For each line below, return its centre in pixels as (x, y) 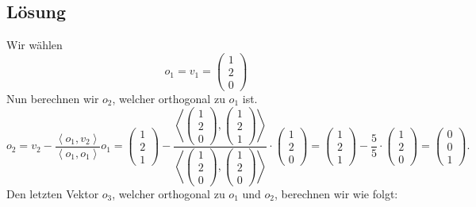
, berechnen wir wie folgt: (336, 193)
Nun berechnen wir (53, 98)
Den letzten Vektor (53, 193)
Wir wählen (35, 45)
